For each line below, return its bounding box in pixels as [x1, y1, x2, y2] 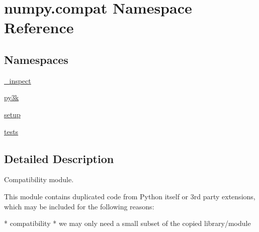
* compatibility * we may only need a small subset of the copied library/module [4, 218, 251, 228]
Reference [4, 17, 74, 38]
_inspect [4, 75, 31, 86]
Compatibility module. [4, 174, 74, 185]
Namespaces [4, 51, 68, 67]
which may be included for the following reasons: [4, 201, 154, 211]
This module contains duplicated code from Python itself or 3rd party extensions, [4, 191, 255, 201]
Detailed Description [4, 150, 114, 166]
